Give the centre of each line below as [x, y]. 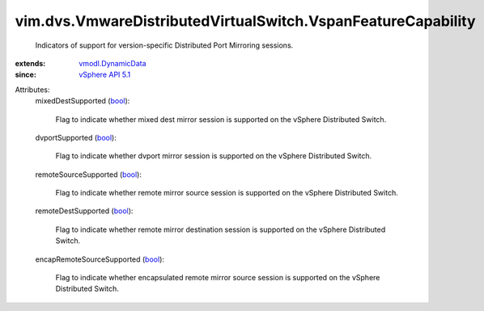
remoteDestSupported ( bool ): [84, 211]
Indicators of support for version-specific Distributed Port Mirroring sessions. [164, 45]
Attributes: [32, 90]
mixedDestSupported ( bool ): [83, 101]
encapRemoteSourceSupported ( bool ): [100, 259]
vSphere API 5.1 [105, 75]
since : [25, 75]
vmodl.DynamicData [113, 63]
